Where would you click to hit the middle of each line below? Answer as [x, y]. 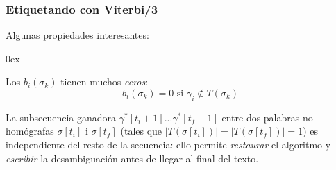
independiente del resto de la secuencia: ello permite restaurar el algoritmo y [168, 144]
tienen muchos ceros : [104, 82]
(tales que [141, 131]
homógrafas [30, 131]
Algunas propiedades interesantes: [77, 35]
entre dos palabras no [267, 117]
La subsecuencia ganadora [61, 117]
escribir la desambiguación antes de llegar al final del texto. [132, 158]
